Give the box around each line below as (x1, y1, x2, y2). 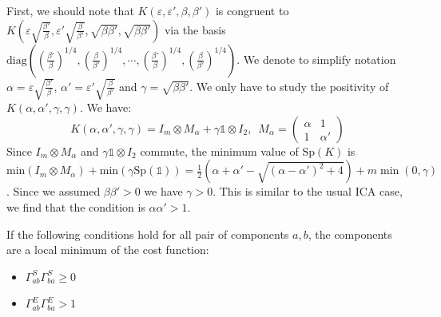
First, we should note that (6, 2, 134, 18)
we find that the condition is (6, 198, 145, 215)
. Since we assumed (6, 183, 101, 200)
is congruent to (215, 2, 289, 18)
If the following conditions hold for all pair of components (6, 225, 289, 242)
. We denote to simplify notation (236, 50, 396, 67)
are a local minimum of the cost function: (6, 241, 209, 258)
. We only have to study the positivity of (189, 77, 389, 94)
